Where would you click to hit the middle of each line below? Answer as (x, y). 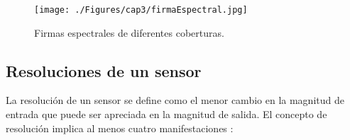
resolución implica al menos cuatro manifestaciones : (120, 128)
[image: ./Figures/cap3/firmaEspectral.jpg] (141, 10)
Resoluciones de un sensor (104, 70)
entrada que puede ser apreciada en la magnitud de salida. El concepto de (166, 114)
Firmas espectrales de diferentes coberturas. (129, 32)
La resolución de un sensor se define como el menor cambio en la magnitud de (175, 100)
